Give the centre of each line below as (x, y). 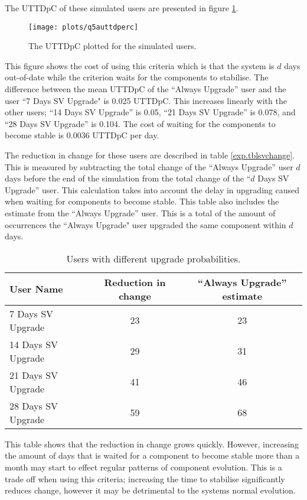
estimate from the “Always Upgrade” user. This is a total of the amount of (140, 212)
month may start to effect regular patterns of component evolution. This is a (143, 467)
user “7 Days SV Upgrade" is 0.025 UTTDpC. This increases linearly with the (146, 100)
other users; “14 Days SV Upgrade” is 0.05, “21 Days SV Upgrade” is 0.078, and (150, 112)
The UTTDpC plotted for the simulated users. (112, 46)
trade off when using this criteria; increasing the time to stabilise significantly (145, 478)
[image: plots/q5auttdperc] (84, 27)
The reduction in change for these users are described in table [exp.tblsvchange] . (150, 155)
